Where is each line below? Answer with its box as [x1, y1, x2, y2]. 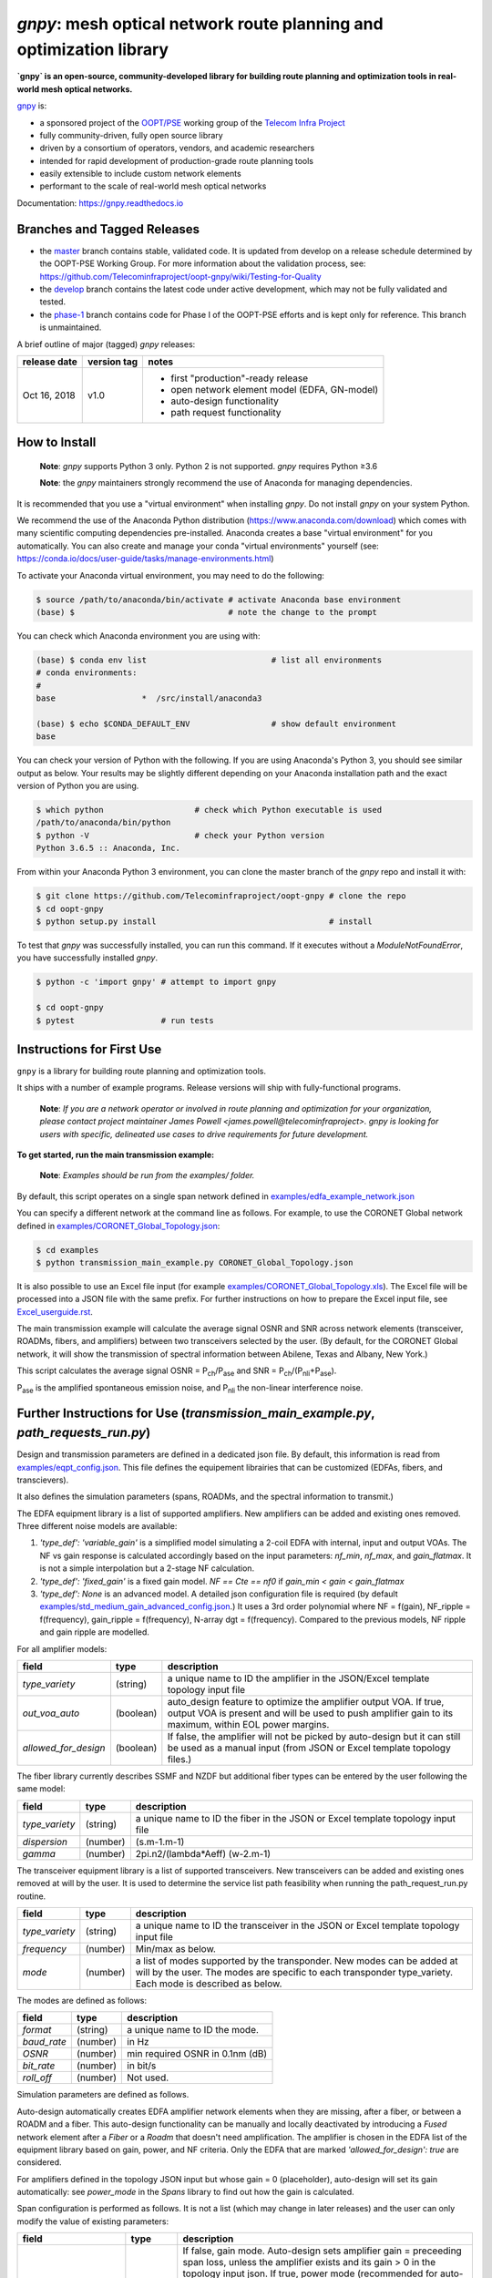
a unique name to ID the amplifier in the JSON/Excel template [167, 1672, 430, 1685]
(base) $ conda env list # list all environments [36, 654, 383, 665]
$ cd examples [36, 1245, 99, 1255]
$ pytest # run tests [36, 1015, 214, 1025]
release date [22, 355, 77, 368]
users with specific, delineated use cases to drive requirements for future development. [39, 1128, 369, 1139]
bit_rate [22, 2059, 56, 2072]
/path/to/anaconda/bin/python [36, 817, 171, 828]
